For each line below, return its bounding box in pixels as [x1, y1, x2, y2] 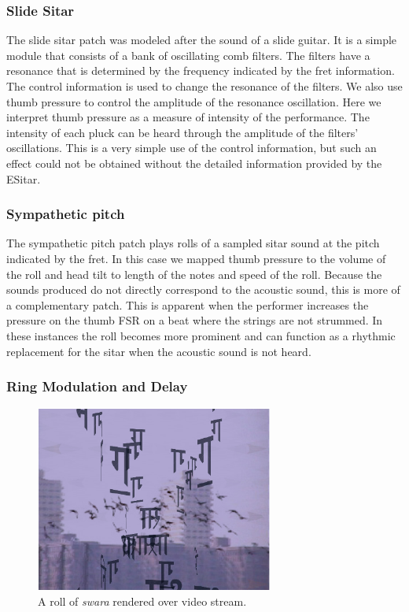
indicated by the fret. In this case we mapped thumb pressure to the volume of [6, 250, 386, 266]
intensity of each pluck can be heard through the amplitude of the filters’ [6, 124, 359, 140]
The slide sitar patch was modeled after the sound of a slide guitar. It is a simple [6, 32, 397, 48]
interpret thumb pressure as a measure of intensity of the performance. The [6, 109, 370, 125]
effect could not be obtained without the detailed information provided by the [6, 154, 382, 171]
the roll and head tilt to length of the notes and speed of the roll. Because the [6, 265, 382, 282]
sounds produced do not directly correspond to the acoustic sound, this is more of [6, 281, 400, 298]
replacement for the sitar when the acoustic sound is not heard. [6, 343, 311, 359]
